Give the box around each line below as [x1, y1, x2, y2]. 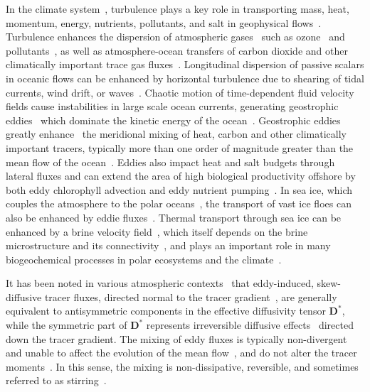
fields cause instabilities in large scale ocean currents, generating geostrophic [6, 99, 339, 114]
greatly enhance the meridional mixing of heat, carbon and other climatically [6, 126, 347, 141]
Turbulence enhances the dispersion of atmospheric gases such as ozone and [6, 29, 345, 44]
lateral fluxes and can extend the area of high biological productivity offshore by [6, 168, 356, 183]
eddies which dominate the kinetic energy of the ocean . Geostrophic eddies [6, 112, 341, 127]
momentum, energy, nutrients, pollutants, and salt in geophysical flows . [6, 15, 322, 30]
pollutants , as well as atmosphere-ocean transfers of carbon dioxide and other [6, 43, 348, 58]
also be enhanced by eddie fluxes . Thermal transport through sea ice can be [6, 209, 342, 224]
